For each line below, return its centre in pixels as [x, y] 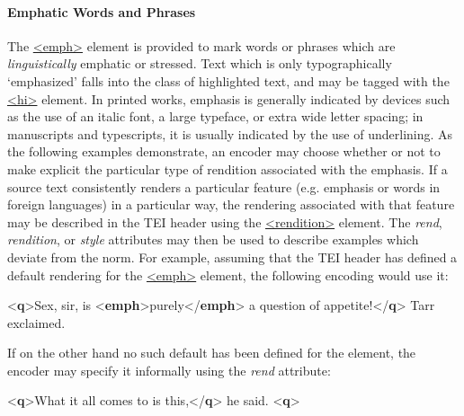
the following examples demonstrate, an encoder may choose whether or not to [224, 151]
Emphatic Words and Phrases [102, 11]
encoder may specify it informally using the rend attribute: [169, 370]
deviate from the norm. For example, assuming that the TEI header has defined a [232, 257]
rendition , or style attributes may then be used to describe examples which [213, 239]
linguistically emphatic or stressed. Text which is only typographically [200, 63]
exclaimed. [36, 322]
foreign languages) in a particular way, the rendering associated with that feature [231, 204]
